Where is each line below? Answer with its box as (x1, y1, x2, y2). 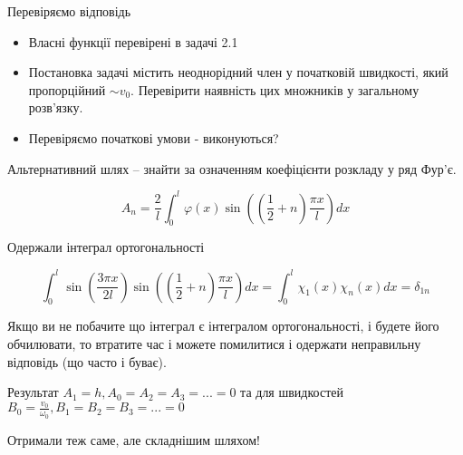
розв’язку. (28, 98, 83, 117)
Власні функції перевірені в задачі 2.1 (28, 32, 238, 51)
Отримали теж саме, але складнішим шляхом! (7, 430, 260, 449)
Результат (7, 382, 59, 402)
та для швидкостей (240, 382, 343, 402)
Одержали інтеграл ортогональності (7, 237, 205, 257)
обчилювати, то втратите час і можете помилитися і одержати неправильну (7, 334, 421, 353)
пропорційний (28, 80, 106, 99)
